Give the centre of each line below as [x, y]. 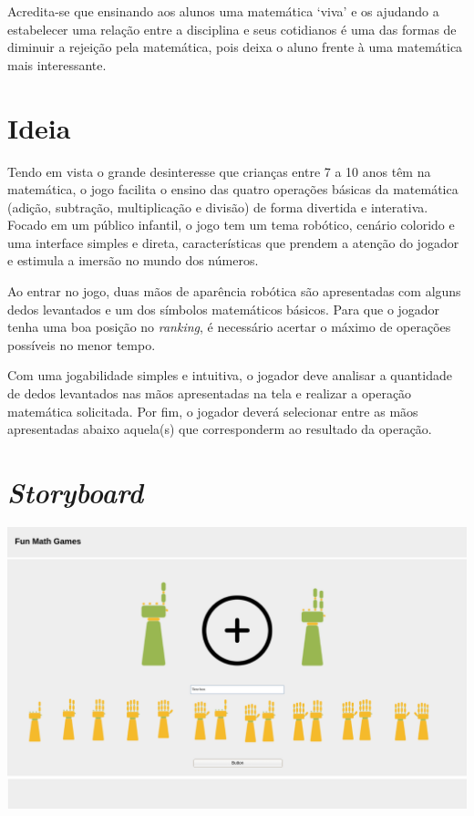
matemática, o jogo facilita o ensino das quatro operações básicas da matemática [233, 189]
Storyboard [75, 492]
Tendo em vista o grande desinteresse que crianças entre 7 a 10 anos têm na [219, 171]
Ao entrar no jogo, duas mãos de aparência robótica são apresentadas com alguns [234, 291]
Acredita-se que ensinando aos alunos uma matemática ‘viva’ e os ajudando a [223, 11]
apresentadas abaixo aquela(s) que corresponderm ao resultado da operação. [220, 429]
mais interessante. [57, 64]
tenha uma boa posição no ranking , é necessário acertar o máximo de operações [229, 327]
